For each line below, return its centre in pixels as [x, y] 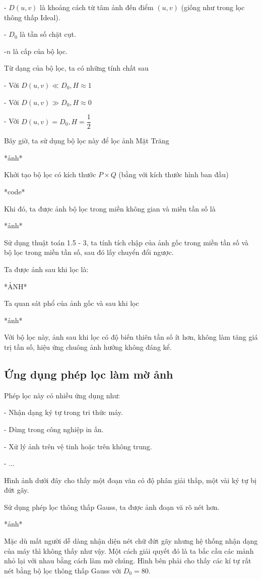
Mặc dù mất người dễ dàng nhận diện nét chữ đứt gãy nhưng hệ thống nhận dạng [131, 541]
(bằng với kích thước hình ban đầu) [174, 174]
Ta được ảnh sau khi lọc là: [46, 269]
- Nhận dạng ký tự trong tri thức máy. [63, 412]
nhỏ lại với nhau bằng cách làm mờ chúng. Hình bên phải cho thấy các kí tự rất [128, 561]
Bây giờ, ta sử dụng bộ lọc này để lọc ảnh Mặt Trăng [87, 141]
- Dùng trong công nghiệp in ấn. [54, 429]
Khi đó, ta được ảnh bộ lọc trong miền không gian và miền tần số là [110, 208]
